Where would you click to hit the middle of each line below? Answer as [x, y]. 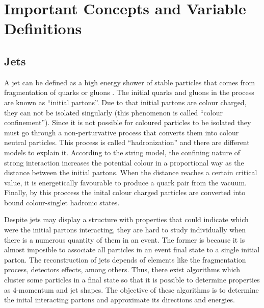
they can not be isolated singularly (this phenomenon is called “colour [113, 112]
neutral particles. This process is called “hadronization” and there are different [127, 142]
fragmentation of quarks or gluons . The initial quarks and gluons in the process [129, 92]
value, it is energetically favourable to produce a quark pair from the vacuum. [125, 182]
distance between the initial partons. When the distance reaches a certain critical [131, 172]
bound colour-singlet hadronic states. [62, 202]
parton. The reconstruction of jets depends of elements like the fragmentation [125, 259]
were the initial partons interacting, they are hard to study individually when [125, 230]
